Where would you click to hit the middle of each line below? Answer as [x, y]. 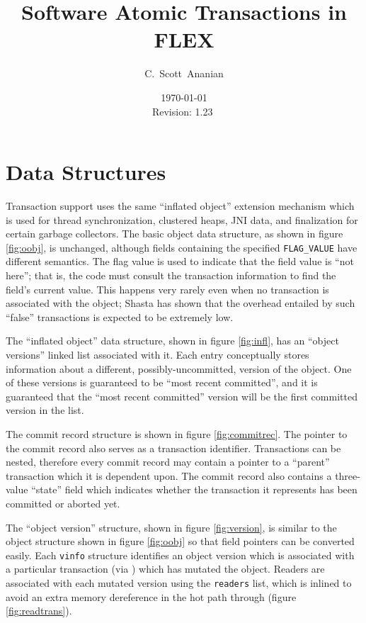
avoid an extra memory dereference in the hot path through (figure [151, 596]
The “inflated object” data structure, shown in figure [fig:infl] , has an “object [172, 341]
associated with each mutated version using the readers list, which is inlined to [179, 583]
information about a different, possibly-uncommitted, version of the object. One [179, 368]
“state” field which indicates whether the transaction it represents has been [194, 489]
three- [348, 475]
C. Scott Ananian [184, 73]
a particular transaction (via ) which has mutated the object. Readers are [165, 569]
